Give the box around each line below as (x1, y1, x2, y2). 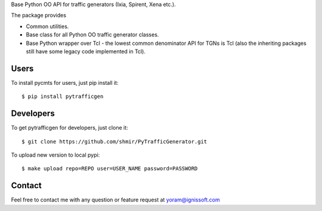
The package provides (11, 12, 67, 19)
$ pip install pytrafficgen (21, 93, 104, 100)
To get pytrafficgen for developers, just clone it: (11, 124, 128, 132)
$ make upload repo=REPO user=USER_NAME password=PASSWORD (21, 165, 198, 172)
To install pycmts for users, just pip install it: (11, 79, 119, 86)
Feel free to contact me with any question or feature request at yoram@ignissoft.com (11, 196, 220, 203)
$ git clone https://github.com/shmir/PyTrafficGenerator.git (21, 138, 208, 145)
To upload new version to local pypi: (11, 151, 100, 158)
